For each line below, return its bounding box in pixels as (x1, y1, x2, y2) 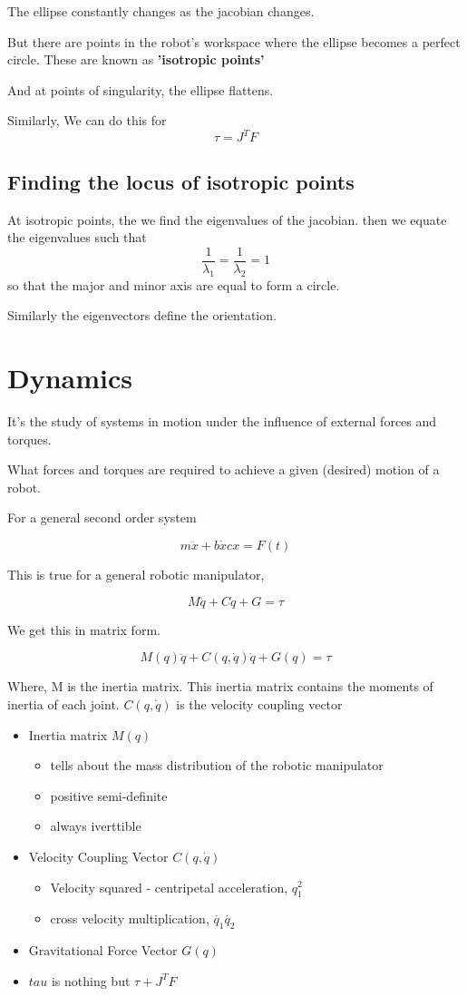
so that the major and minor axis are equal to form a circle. (7, 275, 340, 294)
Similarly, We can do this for (7, 111, 167, 130)
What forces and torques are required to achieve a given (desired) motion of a (7, 460, 440, 479)
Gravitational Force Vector (28, 941, 178, 960)
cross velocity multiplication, (50, 909, 209, 928)
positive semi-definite (50, 786, 168, 805)
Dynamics (7, 359, 133, 396)
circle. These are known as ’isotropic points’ (7, 50, 265, 69)
